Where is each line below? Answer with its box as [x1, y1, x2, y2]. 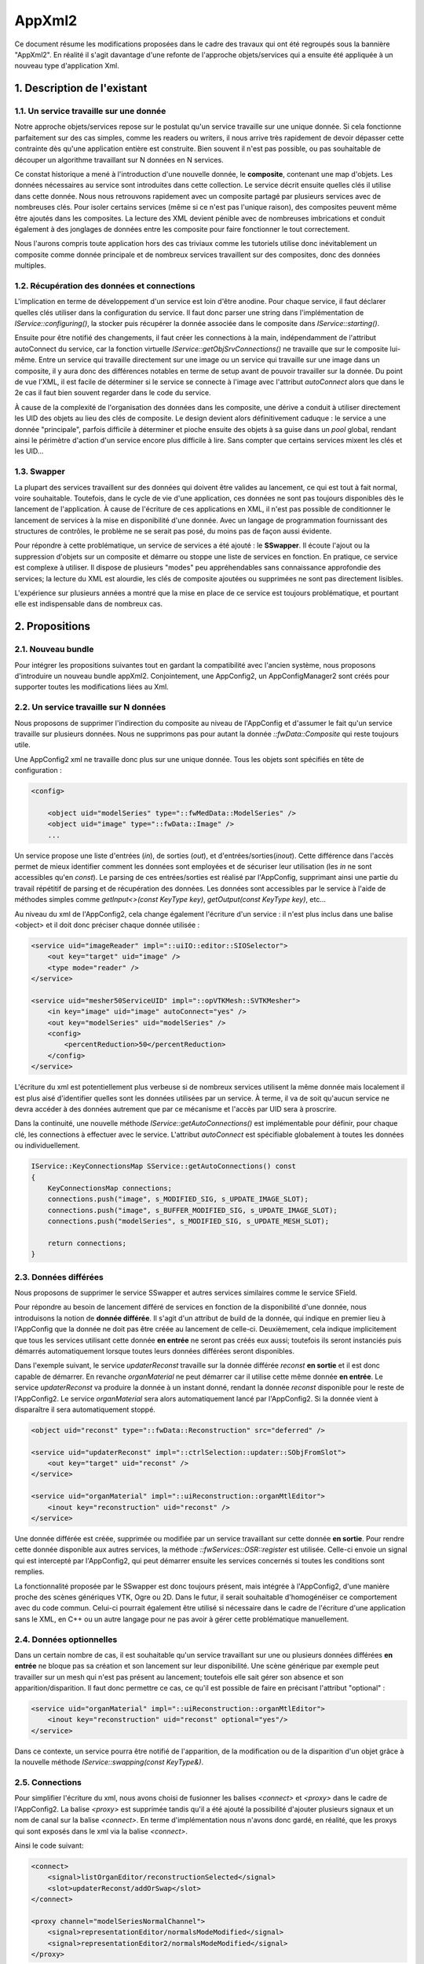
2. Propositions [14, 620, 90, 633]
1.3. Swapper [14, 466, 66, 477]
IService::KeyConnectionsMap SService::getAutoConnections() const [31, 1162, 297, 1171]
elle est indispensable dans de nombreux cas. [14, 599, 163, 609]
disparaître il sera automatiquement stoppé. [14, 1405, 156, 1414]
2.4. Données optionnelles [14, 1634, 118, 1645]
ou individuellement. [14, 1141, 80, 1150]
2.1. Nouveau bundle [14, 644, 94, 655]
